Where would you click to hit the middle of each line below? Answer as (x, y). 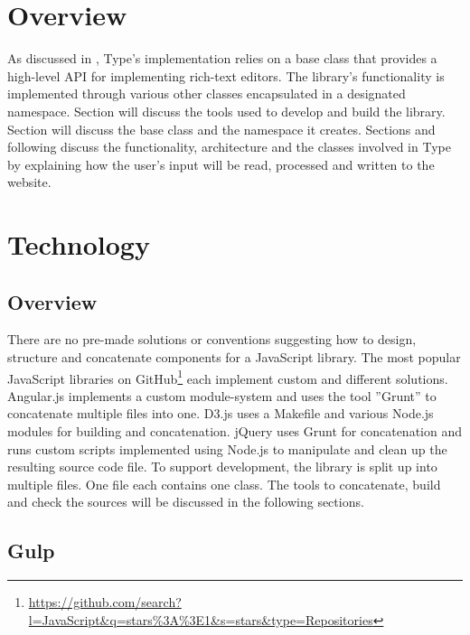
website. (29, 182)
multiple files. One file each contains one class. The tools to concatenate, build (224, 484)
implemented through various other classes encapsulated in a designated (207, 93)
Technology (79, 244)
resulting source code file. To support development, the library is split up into (222, 467)
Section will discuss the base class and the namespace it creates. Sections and (221, 129)
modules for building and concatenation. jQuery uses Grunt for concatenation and (235, 431)
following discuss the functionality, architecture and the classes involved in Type (229, 147)
